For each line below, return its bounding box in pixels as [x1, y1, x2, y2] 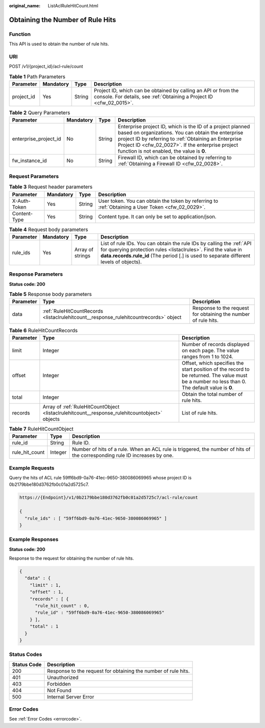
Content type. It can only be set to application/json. [98, 213, 217, 220]
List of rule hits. [182, 409, 218, 416]
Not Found [47, 687, 72, 694]
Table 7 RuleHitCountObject [9, 426, 74, 433]
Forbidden [47, 680, 71, 687]
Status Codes [9, 651, 42, 658]
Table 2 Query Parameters [9, 109, 71, 116]
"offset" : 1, [29, 589, 64, 595]
